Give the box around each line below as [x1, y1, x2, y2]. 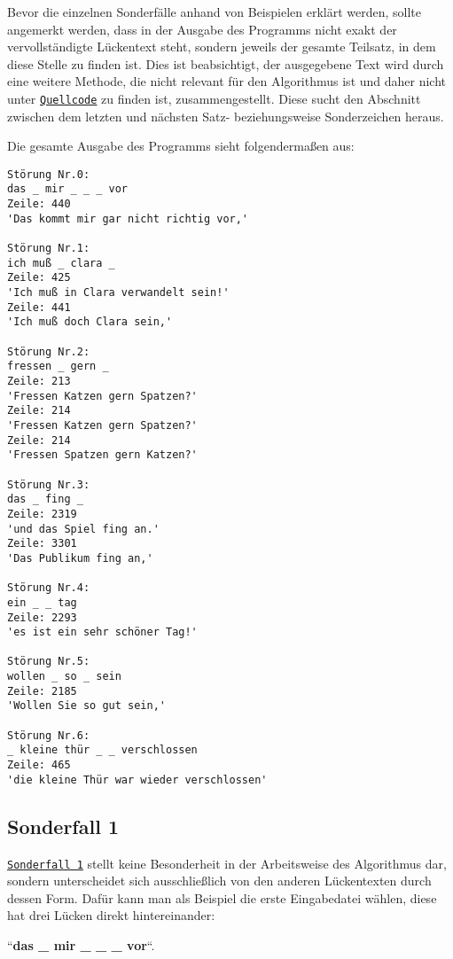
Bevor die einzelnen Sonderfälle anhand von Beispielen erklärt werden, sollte [7, 3, 422, 20]
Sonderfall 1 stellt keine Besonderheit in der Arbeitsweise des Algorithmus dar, [7, 854, 447, 872]
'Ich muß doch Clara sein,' [7, 316, 173, 329]
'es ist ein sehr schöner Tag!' [7, 626, 198, 639]
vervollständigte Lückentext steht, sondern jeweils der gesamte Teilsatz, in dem [7, 37, 436, 56]
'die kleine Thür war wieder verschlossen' [7, 773, 268, 786]
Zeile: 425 [7, 271, 71, 285]
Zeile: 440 [7, 198, 71, 211]
